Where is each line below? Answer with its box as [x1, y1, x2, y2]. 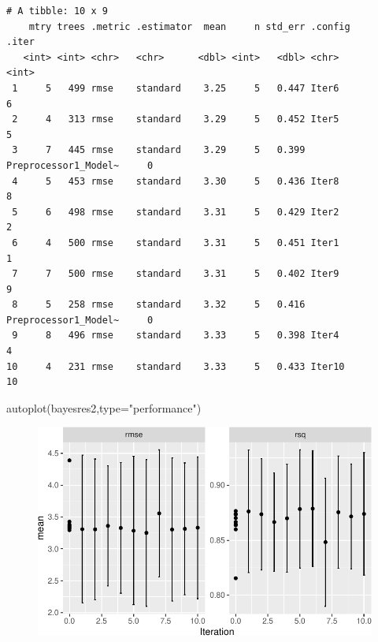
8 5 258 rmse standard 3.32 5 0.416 [12, 299, 306, 311]
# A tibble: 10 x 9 [6, 6, 108, 17]
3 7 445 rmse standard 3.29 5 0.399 [12, 144, 306, 156]
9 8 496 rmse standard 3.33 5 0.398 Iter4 [12, 330, 339, 342]
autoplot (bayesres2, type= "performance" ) [6, 399, 202, 416]
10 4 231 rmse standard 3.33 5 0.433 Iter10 [6, 360, 345, 372]
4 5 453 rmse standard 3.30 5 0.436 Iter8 [12, 175, 339, 187]
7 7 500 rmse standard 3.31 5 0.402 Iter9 [12, 268, 339, 280]
